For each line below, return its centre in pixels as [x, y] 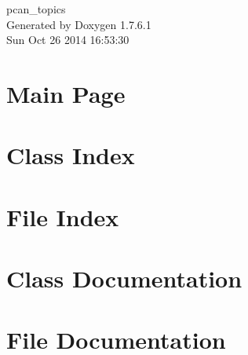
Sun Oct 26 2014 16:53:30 [68, 40]
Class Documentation [124, 278]
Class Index [71, 155]
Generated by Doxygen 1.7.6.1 [79, 24]
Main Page [66, 93]
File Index [63, 216]
